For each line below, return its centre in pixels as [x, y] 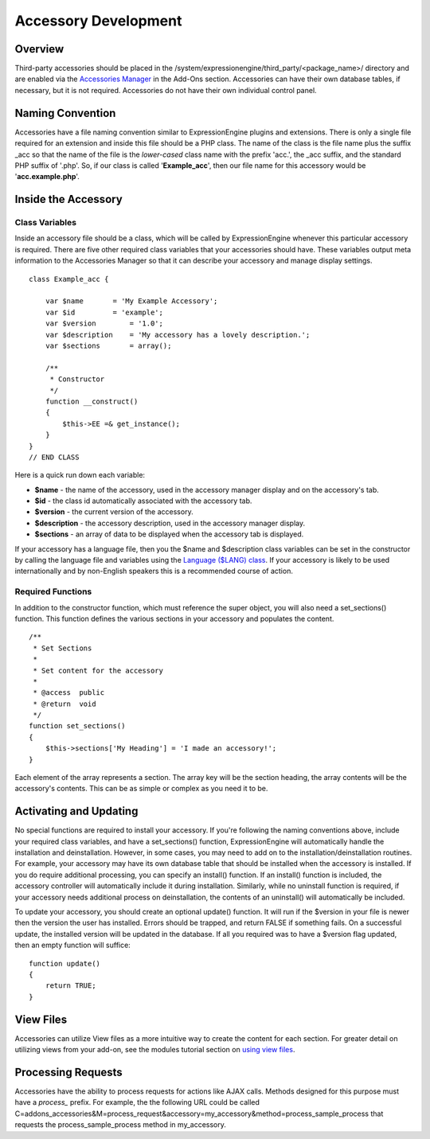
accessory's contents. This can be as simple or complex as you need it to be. [141, 789]
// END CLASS [54, 457]
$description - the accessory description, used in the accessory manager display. [170, 523]
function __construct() [92, 401]
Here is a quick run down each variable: [80, 475]
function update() [65, 963]
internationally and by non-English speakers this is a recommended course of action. [154, 571]
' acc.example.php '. [47, 177]
